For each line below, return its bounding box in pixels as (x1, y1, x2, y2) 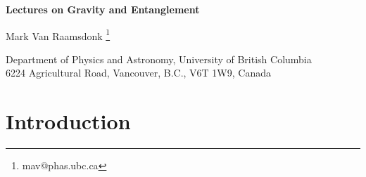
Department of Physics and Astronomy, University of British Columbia (6, 51, 312, 66)
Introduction (6, 107, 131, 136)
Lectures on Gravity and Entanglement (6, 2, 200, 16)
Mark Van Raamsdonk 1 (6, 26, 111, 43)
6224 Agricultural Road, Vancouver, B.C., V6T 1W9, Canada (6, 65, 271, 80)
